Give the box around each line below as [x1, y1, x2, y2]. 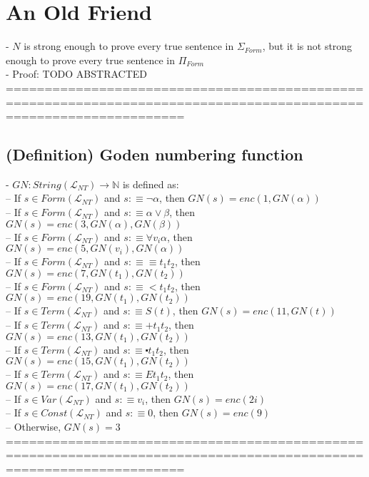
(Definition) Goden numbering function [6, 143, 303, 165]
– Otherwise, [6, 419, 61, 434]
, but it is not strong [262, 39, 353, 53]
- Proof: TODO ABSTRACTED [6, 66, 147, 81]
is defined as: [122, 176, 179, 191]
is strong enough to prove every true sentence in [24, 39, 234, 53]
